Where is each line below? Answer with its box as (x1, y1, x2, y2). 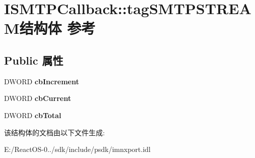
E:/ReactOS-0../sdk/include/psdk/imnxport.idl (4, 144, 151, 154)
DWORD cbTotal (4, 110, 61, 120)
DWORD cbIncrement (4, 76, 79, 86)
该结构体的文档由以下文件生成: (4, 127, 105, 137)
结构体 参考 (19, 18, 96, 38)
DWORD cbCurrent (4, 93, 71, 103)
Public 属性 (4, 52, 63, 68)
